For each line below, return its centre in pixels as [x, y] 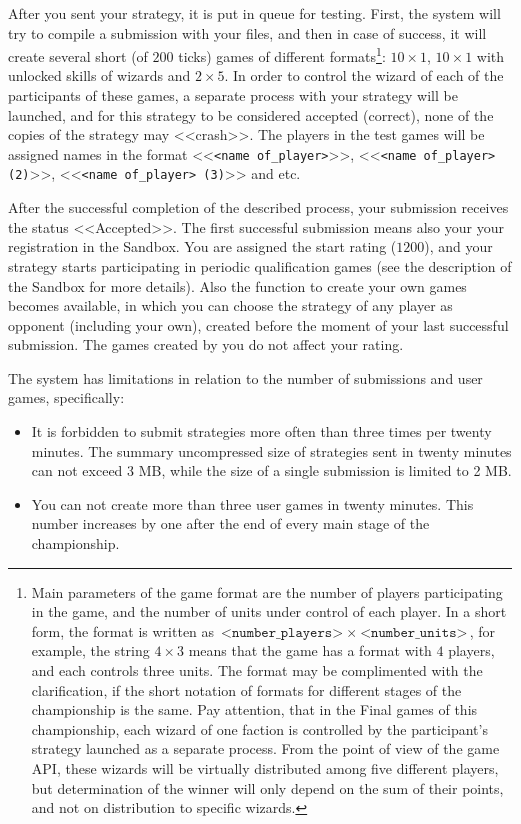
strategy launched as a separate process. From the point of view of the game [265, 748]
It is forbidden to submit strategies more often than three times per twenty [261, 431]
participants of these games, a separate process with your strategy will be [233, 95]
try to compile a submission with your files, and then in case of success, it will [247, 32]
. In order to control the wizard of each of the [364, 75]
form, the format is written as [123, 630]
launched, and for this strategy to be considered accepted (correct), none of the [251, 114]
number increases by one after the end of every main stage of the [230, 523]
